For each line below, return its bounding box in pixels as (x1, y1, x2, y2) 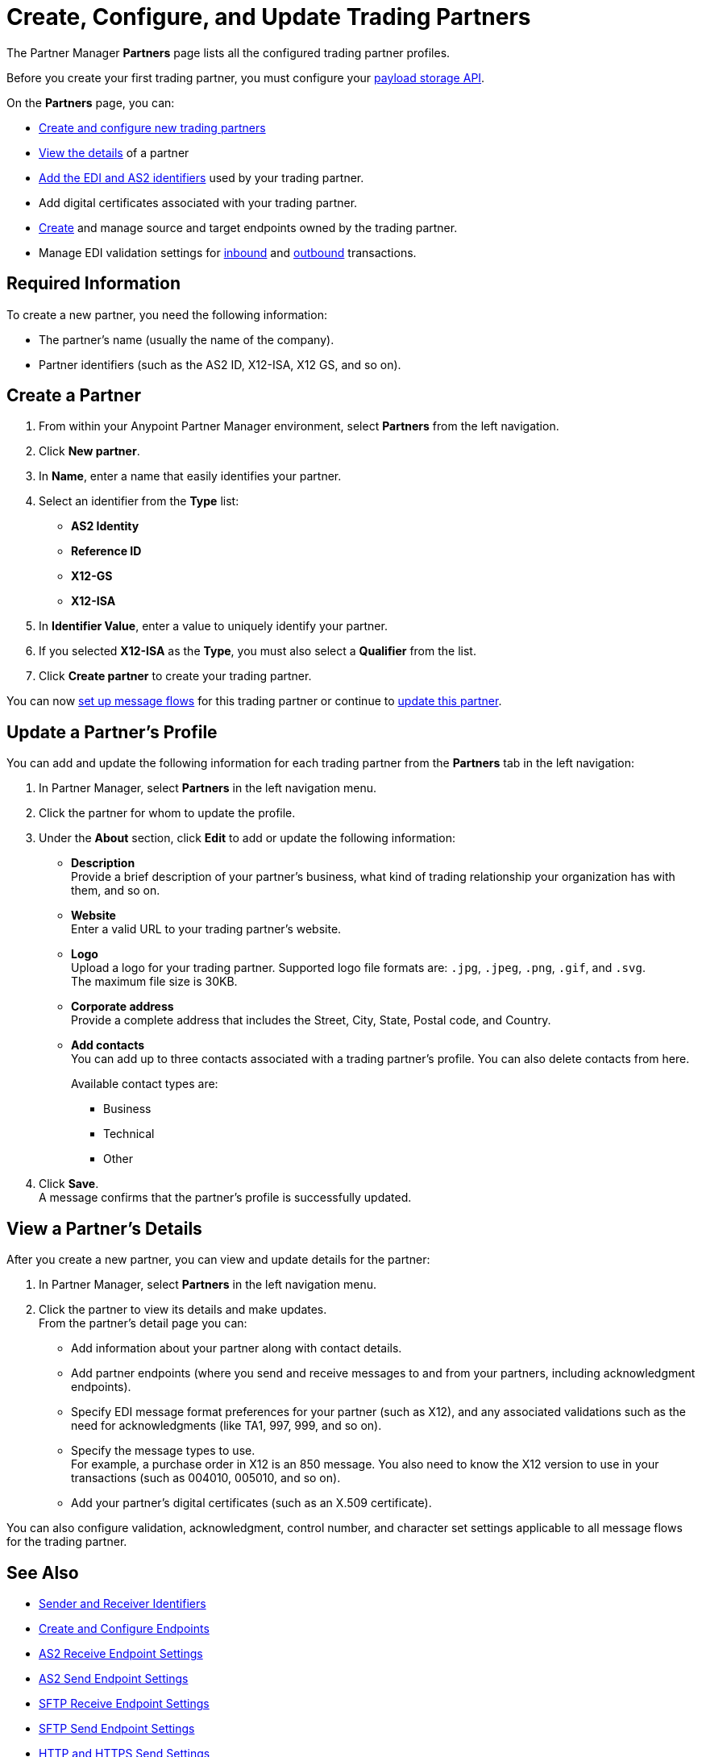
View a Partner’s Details (6, 1218, 202, 1239)
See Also (6, 1562, 79, 1583)
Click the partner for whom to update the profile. (39, 806, 296, 820)
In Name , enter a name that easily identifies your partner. (39, 469, 342, 484)
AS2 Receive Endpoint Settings (39, 1646, 203, 1660)
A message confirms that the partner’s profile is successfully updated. (39, 1190, 412, 1205)
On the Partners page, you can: (6, 95, 175, 110)
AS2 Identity (71, 519, 139, 534)
